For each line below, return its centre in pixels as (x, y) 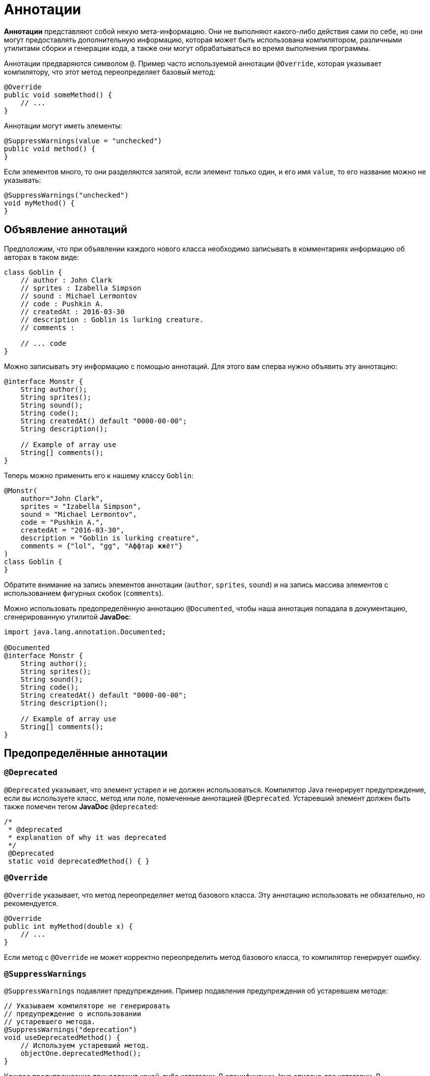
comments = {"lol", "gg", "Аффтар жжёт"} (102, 546)
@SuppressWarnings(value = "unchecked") (83, 141)
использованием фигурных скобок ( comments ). (84, 593)
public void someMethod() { (58, 95)
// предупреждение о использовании (73, 1014)
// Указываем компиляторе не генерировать (87, 1006)
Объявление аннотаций (66, 230)
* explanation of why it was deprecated (87, 837)
